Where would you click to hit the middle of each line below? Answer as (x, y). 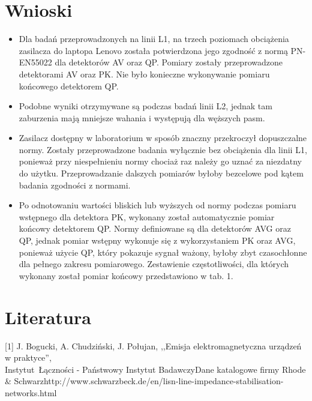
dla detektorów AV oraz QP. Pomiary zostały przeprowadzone (169, 62)
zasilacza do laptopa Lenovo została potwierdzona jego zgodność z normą (153, 50)
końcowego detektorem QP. (69, 86)
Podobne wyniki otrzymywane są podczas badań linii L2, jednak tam (145, 106)
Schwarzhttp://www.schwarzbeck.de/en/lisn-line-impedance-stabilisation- (149, 381)
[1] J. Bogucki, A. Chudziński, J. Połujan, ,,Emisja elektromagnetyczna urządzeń (153, 345)
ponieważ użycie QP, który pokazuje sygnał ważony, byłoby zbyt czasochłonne (163, 252)
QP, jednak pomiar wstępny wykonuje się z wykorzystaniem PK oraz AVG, (157, 240)
